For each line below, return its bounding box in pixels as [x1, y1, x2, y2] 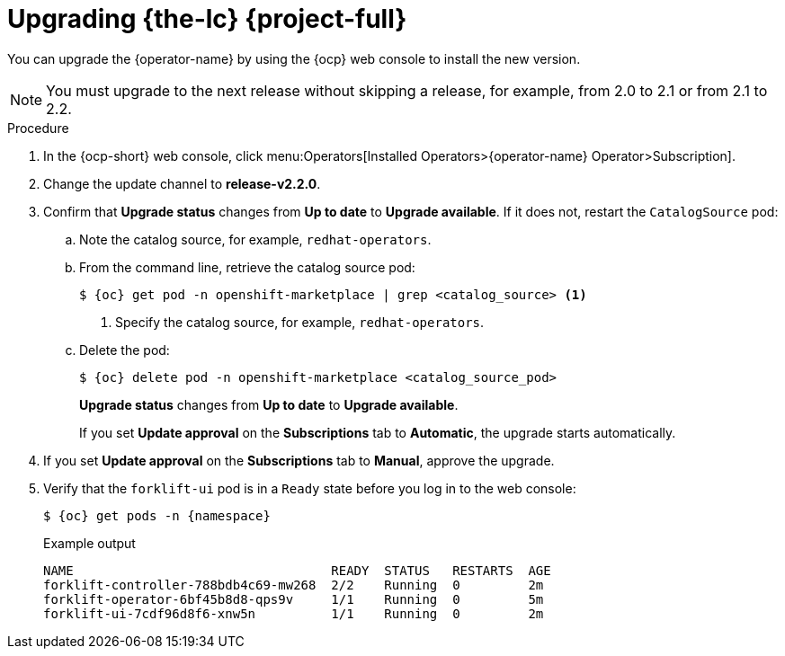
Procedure [7, 120, 69, 136]
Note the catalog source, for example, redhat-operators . [79, 231, 432, 247]
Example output [43, 535, 136, 551]
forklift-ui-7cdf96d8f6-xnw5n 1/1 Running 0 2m [43, 606, 544, 621]
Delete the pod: [79, 341, 170, 358]
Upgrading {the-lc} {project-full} [7, 4, 407, 34]
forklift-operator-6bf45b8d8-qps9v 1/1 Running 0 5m [43, 591, 544, 607]
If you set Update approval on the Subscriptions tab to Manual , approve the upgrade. [43, 452, 555, 468]
